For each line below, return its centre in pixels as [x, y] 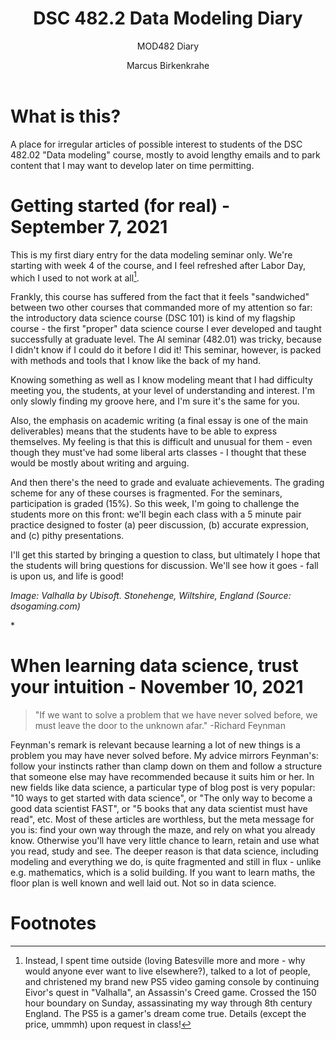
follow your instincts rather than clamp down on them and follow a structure [166, 766]
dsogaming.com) [45, 606]
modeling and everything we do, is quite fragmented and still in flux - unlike [166, 862]
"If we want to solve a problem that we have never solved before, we [176, 715]
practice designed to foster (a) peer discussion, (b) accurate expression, [160, 525]
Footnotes [53, 923]
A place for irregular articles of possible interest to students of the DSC [156, 144]
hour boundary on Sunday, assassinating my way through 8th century [168, 1003]
